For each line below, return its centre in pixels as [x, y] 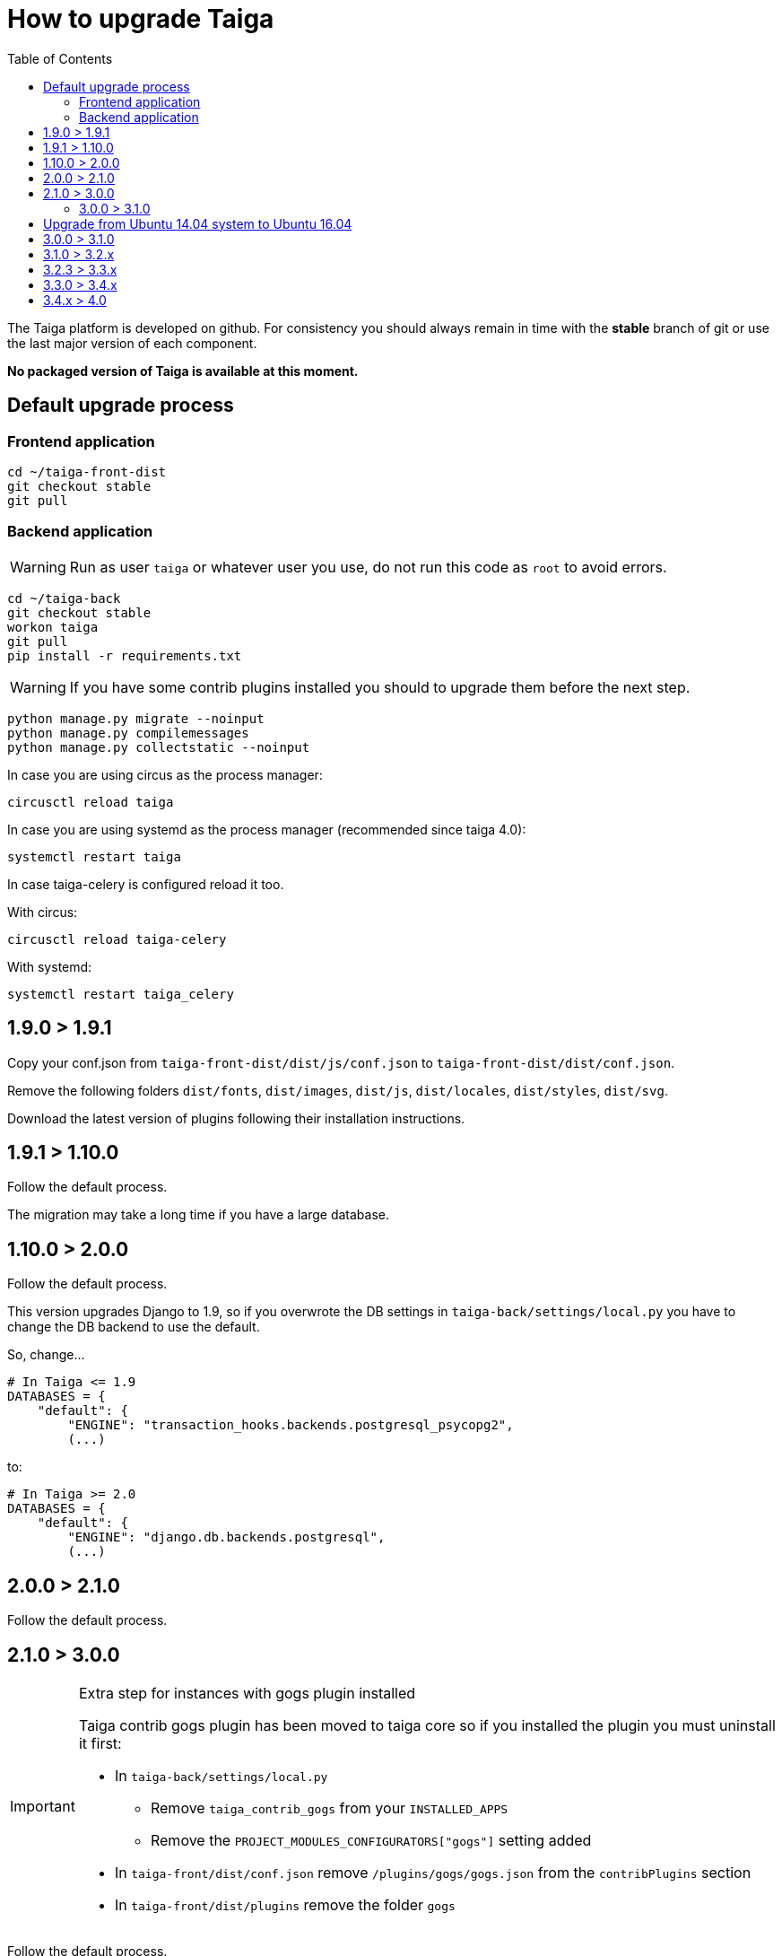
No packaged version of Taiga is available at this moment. [183, 371]
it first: [100, 1743]
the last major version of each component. [132, 343]
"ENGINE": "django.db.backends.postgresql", [226, 1537]
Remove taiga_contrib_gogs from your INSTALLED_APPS [329, 1808]
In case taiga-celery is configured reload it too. [146, 884]
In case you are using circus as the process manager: [165, 774]
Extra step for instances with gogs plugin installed [247, 1693]
